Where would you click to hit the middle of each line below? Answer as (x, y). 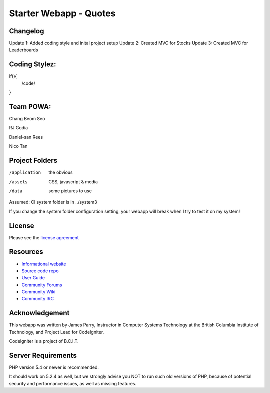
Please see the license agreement (44, 237)
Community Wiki (39, 292)
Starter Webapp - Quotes (62, 13)
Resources (26, 252)
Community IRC (38, 299)
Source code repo (40, 271)
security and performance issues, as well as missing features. (73, 383)
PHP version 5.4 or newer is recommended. (54, 367)
